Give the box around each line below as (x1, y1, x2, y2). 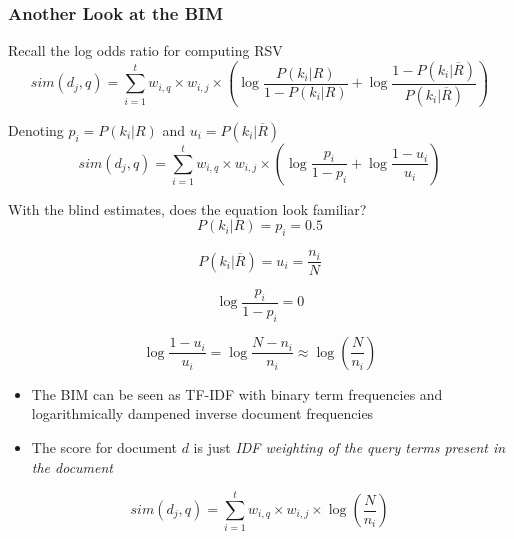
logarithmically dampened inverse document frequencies (31, 403, 374, 424)
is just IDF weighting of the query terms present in (193, 437, 506, 458)
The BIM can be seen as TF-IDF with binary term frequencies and (31, 383, 443, 404)
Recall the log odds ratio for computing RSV (8, 40, 283, 61)
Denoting (8, 119, 64, 140)
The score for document (31, 437, 177, 458)
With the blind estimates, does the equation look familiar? (8, 198, 367, 219)
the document (31, 456, 114, 477)
